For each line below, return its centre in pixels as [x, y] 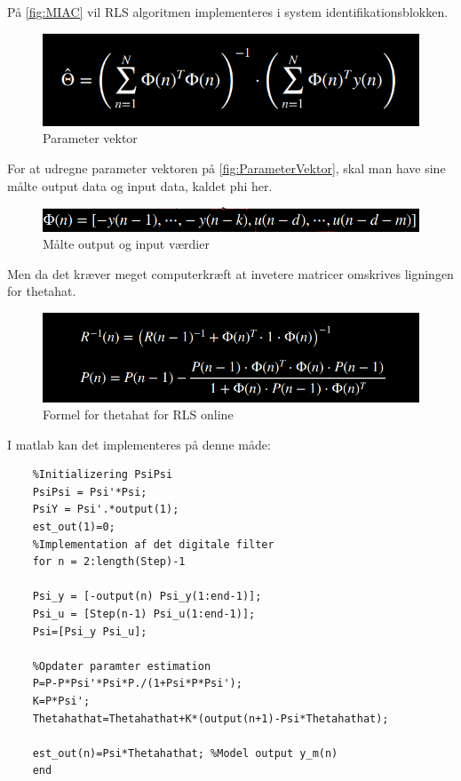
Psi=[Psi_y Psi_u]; [90, 631]
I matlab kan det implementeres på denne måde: [139, 444]
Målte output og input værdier [126, 244]
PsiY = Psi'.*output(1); [106, 510]
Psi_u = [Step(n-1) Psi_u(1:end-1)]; [144, 614]
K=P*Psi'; [61, 701]
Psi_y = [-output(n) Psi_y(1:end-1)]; [147, 597]
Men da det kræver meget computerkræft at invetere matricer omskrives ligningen [230, 273]
